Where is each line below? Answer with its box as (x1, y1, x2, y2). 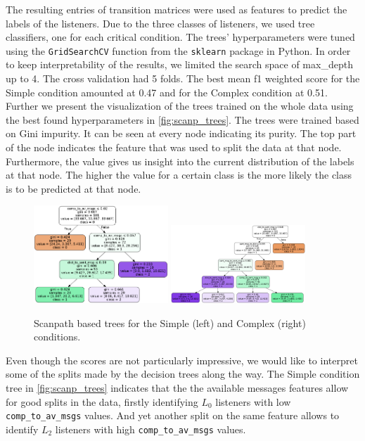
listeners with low (215, 394, 291, 409)
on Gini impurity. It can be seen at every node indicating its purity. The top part (6, 126, 357, 141)
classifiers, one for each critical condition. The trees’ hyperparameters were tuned (6, 30, 355, 44)
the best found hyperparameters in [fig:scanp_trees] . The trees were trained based (6, 112, 359, 127)
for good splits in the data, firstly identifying (6, 394, 198, 409)
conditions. (34, 329, 81, 344)
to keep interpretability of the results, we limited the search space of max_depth (6, 57, 353, 72)
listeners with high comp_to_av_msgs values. (55, 421, 246, 436)
